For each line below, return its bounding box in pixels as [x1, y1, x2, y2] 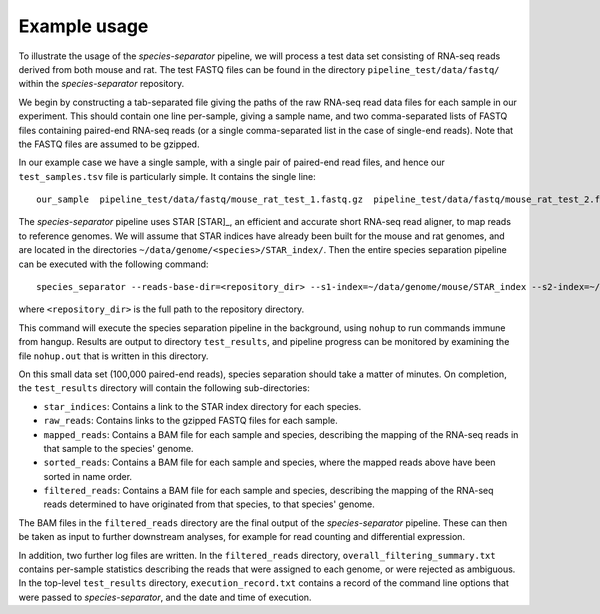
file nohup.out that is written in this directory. [18, 350, 209, 362]
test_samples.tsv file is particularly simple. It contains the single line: [18, 170, 317, 182]
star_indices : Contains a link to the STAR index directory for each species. [43, 400, 362, 412]
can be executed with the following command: [18, 258, 209, 270]
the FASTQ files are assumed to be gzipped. [18, 138, 200, 150]
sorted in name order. [43, 470, 133, 482]
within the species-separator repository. [18, 78, 185, 90]
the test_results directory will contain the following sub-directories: [18, 382, 310, 394]
